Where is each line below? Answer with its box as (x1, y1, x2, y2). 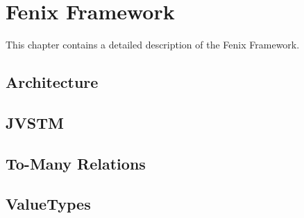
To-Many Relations (6, 152, 146, 174)
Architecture (6, 71, 99, 93)
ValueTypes (6, 193, 91, 215)
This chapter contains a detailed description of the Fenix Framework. (6, 37, 300, 52)
